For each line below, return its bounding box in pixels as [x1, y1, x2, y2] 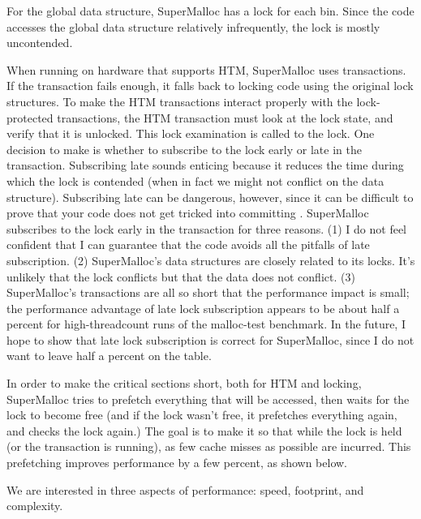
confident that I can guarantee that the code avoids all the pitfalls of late [6, 236, 370, 253]
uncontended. [6, 34, 73, 51]
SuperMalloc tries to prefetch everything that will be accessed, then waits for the [6, 390, 410, 407]
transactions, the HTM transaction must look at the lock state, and [57, 109, 393, 126]
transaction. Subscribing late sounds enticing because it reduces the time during [6, 157, 404, 174]
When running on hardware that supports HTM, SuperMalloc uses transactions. [6, 61, 406, 78]
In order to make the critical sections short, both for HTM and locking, [6, 375, 362, 392]
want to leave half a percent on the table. [6, 347, 212, 364]
